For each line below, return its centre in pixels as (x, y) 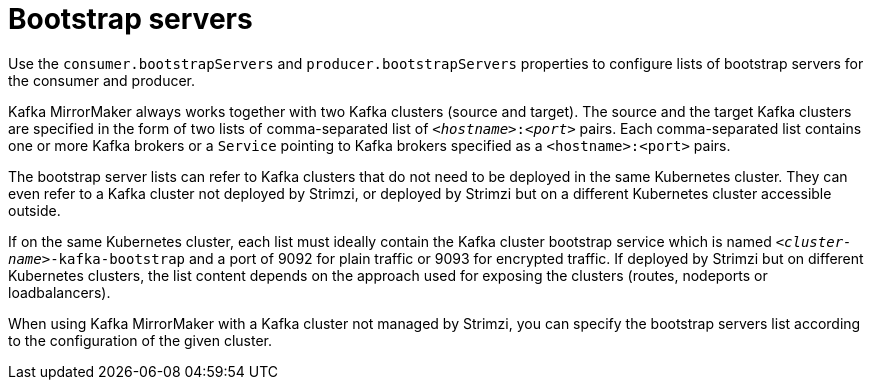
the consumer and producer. (102, 80)
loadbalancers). (59, 292)
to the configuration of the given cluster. (140, 340)
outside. (34, 210)
